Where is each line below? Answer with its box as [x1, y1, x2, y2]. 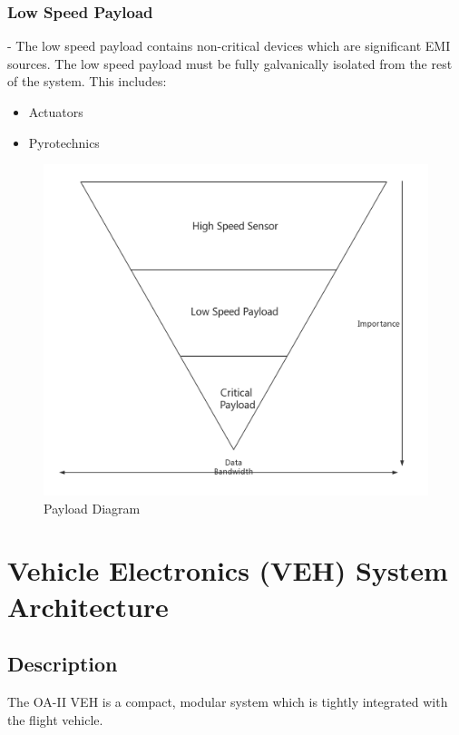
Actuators [28, 103, 83, 121]
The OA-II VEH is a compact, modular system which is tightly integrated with [7, 691, 448, 710]
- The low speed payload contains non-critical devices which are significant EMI [7, 36, 451, 55]
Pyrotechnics [28, 132, 100, 152]
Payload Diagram [44, 498, 141, 517]
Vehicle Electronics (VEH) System [7, 552, 448, 589]
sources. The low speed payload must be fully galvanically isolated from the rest [7, 54, 453, 73]
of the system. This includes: [7, 72, 167, 91]
